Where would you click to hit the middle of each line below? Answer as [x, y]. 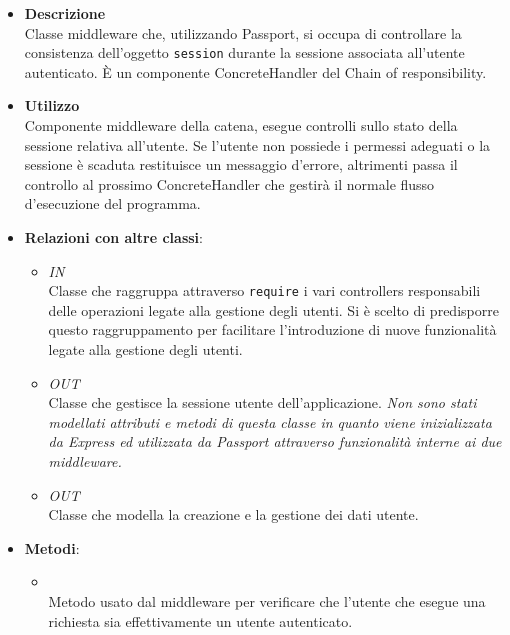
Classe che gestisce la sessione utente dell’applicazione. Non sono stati [262, 402]
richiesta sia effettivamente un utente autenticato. [200, 620]
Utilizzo [52, 105]
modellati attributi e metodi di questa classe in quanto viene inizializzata [270, 421]
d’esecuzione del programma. [112, 203]
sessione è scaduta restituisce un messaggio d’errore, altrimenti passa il [241, 164]
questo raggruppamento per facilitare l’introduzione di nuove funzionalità [272, 329]
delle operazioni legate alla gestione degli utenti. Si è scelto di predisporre [273, 309]
